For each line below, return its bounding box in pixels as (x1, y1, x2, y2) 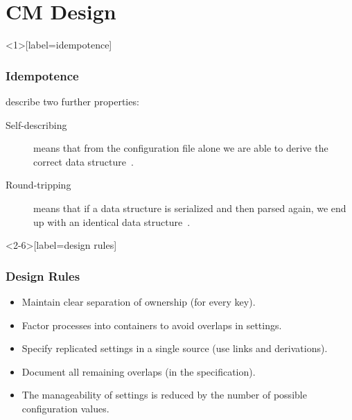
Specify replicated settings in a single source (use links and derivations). (21, 341, 328, 356)
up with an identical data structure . (33, 214, 191, 229)
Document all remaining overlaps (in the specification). (21, 364, 256, 378)
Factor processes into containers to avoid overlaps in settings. (21, 317, 282, 332)
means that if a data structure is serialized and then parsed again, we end (33, 200, 346, 215)
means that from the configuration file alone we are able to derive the (33, 141, 328, 155)
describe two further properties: (6, 94, 139, 108)
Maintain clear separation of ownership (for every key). (21, 294, 256, 308)
